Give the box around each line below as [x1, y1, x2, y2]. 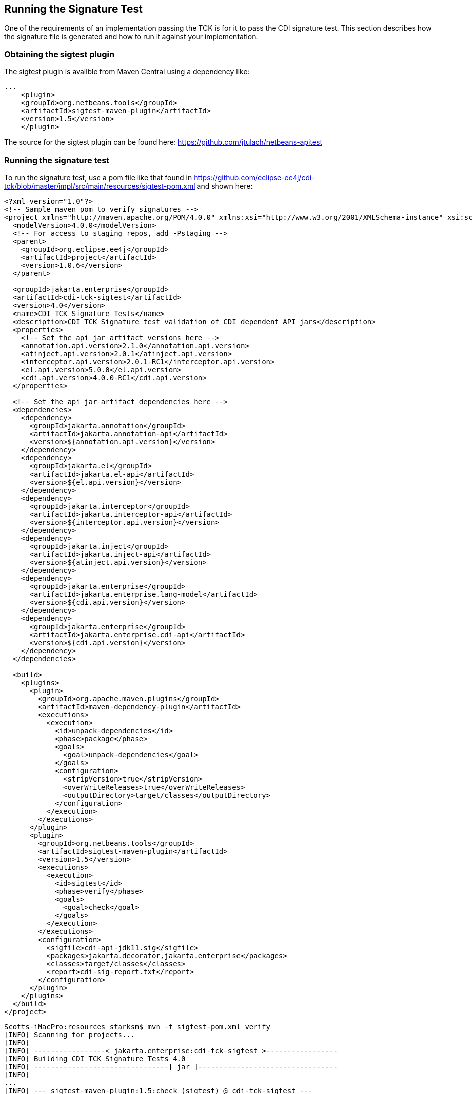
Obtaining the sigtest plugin [4, 49, 115, 59]
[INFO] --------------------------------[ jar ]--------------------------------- [4, 1062, 338, 1071]
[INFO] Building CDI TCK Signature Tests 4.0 [4, 1054, 186, 1063]
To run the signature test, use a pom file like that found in [4, 173, 192, 182]
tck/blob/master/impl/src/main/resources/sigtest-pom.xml [4, 181, 195, 190]
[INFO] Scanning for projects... [4, 1030, 135, 1039]
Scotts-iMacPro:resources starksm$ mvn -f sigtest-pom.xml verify [4, 1022, 271, 1031]
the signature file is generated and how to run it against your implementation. [4, 32, 258, 41]
